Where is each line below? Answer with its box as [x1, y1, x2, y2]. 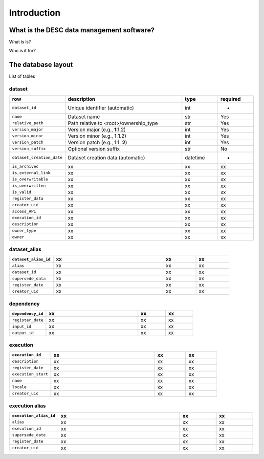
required [220, 95, 241, 102]
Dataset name [67, 113, 100, 120]
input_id [12, 324, 32, 329]
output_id [12, 330, 34, 335]
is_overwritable [12, 176, 48, 182]
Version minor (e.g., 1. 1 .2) [67, 132, 127, 139]
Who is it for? [9, 48, 36, 54]
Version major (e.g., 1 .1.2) [67, 126, 126, 133]
